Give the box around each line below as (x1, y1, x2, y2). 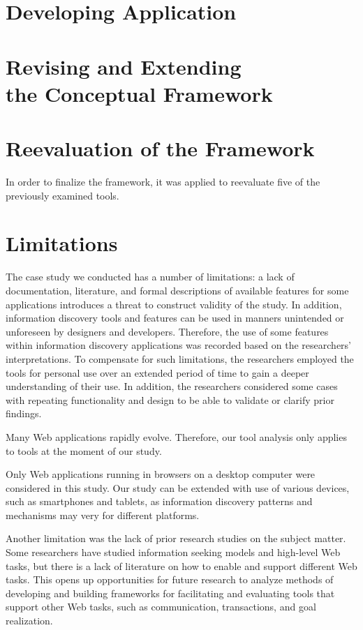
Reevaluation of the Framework (6, 134, 315, 163)
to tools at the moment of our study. (6, 443, 162, 458)
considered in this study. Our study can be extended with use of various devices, (6, 480, 350, 495)
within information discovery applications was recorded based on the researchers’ (6, 338, 352, 352)
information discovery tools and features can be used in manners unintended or (6, 310, 344, 325)
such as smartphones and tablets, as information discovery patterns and (6, 494, 313, 509)
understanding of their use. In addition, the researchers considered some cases (6, 379, 338, 393)
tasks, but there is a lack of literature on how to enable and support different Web (6, 558, 357, 573)
